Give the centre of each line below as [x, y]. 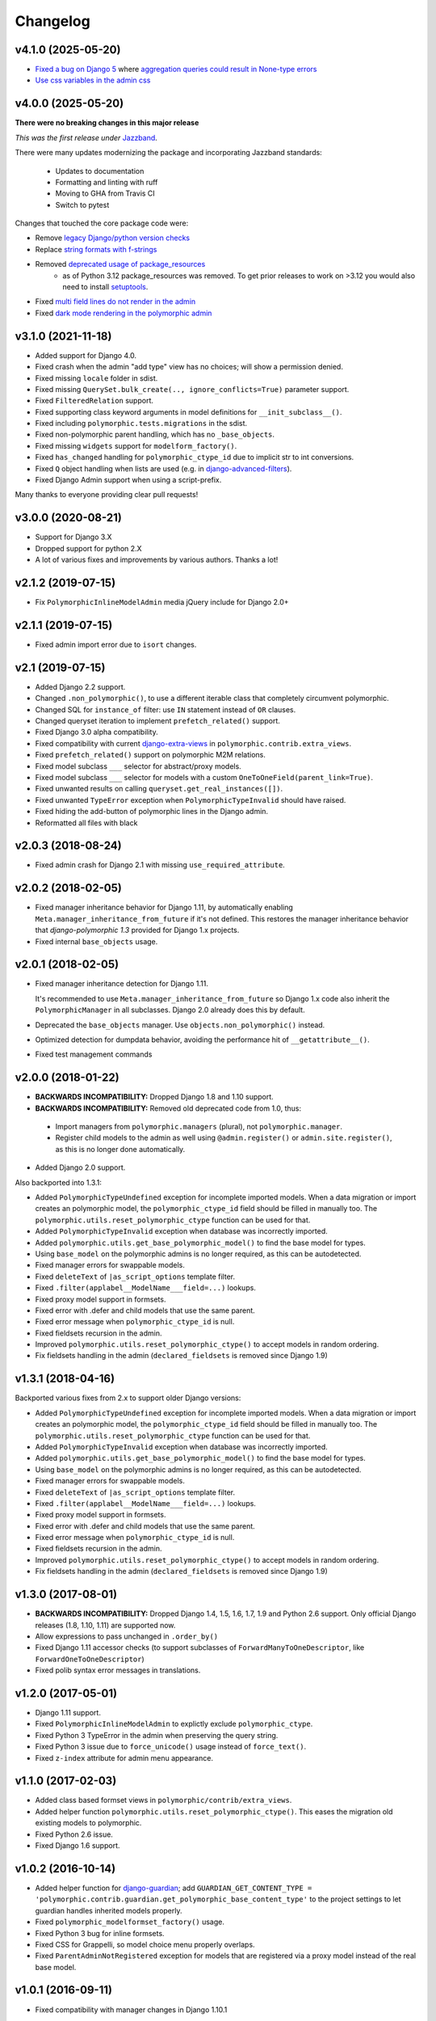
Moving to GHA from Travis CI [105, 193]
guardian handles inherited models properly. [109, 1910]
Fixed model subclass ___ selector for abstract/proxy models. [138, 766]
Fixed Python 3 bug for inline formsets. [100, 1933]
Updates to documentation [100, 171]
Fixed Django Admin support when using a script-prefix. [128, 480]
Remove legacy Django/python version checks [112, 238]
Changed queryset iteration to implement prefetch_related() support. [157, 721]
